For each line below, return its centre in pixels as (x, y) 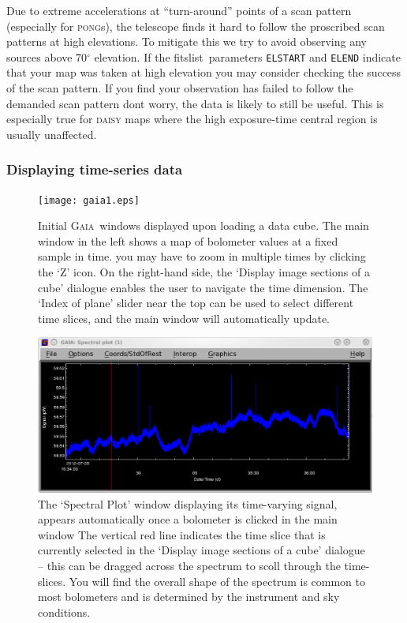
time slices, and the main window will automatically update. (184, 318)
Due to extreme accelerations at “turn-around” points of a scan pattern (179, 10)
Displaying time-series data (95, 169)
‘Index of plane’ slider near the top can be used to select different (196, 303)
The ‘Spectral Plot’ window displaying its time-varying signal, (188, 503)
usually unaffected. (52, 134)
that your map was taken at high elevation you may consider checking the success (204, 72)
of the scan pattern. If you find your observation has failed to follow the (180, 88)
